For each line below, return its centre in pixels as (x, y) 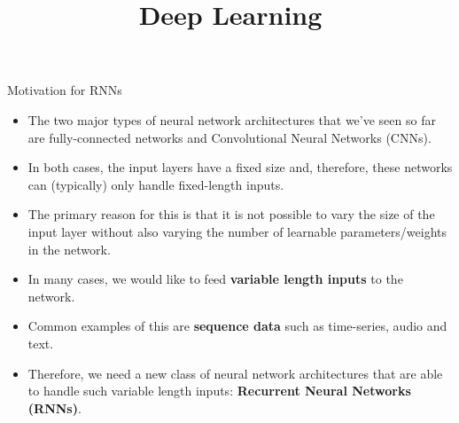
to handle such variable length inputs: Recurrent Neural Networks (219, 391)
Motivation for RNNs (65, 90)
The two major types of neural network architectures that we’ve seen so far (232, 119)
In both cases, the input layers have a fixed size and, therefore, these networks (240, 167)
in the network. (69, 249)
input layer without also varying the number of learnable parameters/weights (237, 231)
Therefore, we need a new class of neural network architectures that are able (235, 373)
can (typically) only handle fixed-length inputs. (156, 184)
